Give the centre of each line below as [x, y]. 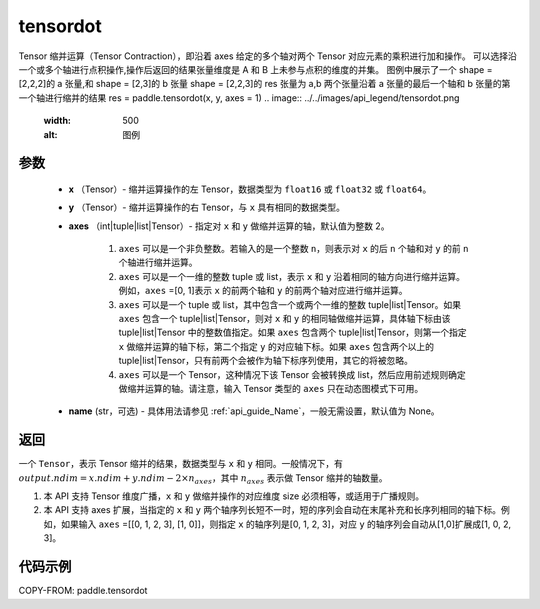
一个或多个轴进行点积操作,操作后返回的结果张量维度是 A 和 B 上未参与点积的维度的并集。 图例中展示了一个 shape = [255, 69]
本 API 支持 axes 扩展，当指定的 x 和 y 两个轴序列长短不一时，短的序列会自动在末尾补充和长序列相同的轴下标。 [272, 510]
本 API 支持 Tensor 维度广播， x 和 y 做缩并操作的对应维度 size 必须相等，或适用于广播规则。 [234, 496]
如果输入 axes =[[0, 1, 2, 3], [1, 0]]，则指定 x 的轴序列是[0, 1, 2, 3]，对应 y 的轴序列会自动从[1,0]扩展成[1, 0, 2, [286, 524]
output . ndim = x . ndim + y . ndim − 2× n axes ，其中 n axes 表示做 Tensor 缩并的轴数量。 [203, 478]
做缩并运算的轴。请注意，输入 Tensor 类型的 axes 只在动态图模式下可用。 [271, 388]
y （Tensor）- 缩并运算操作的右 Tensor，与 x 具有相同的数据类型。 [206, 207]
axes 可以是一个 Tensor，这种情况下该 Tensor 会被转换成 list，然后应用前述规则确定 [292, 374]
